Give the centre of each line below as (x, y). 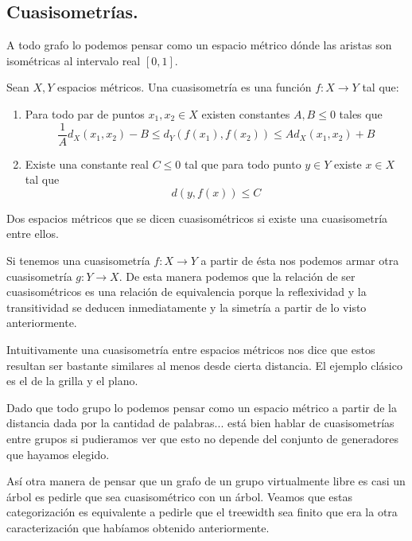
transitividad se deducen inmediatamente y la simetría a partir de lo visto (187, 307)
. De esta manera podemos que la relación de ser (237, 276)
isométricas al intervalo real (74, 60)
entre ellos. (33, 234)
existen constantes (246, 113)
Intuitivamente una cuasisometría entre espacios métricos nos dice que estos (191, 349)
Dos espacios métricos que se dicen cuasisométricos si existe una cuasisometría (197, 218)
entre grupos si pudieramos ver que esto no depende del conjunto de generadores (202, 438)
